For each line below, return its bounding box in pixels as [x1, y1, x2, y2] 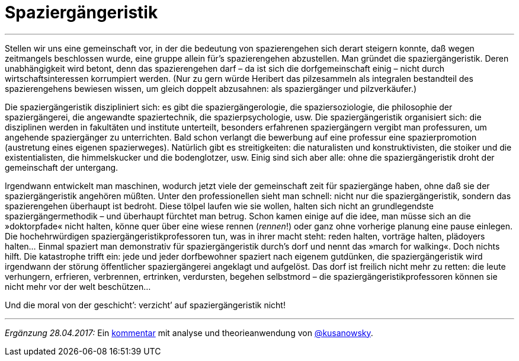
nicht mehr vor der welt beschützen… [5, 281, 151, 292]
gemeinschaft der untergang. [5, 162, 118, 172]
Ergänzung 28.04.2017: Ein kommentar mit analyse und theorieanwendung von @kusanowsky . [5, 327, 373, 338]
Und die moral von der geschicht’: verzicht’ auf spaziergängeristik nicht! [5, 299, 286, 310]
